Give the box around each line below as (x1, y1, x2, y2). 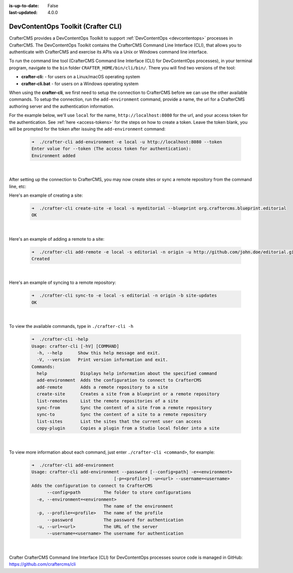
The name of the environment (103, 503, 173, 509)
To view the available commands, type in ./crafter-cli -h (9, 323, 134, 329)
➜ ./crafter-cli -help (31, 337, 89, 342)
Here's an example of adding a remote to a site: (9, 236, 105, 242)
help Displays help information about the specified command (37, 371, 217, 376)
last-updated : (9, 10, 38, 16)
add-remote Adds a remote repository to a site (37, 384, 168, 390)
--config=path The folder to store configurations (47, 490, 191, 495)
